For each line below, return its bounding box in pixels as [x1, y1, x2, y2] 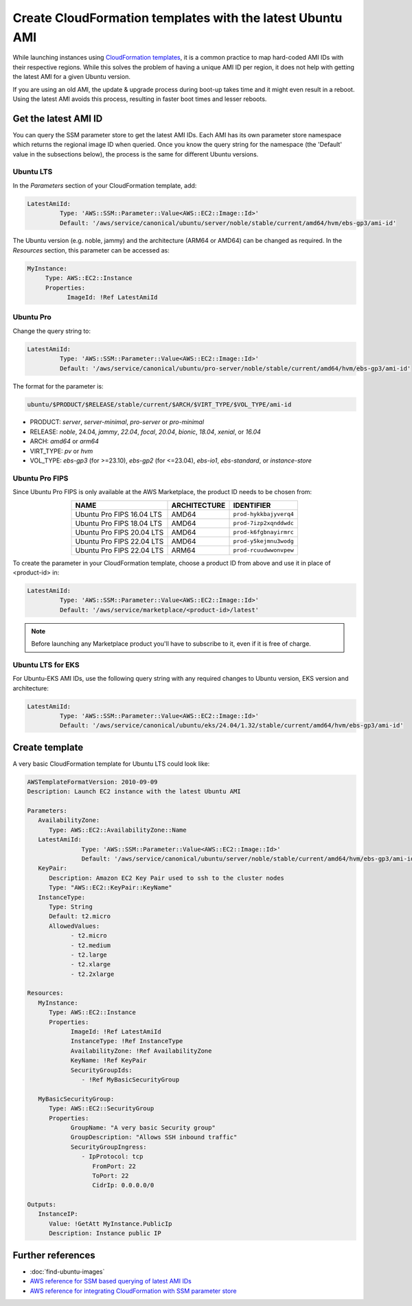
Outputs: [27, 1201, 57, 1209]
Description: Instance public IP [49, 1229, 161, 1237]
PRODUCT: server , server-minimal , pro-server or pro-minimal [30, 418, 205, 426]
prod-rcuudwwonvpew [233, 546, 295, 554]
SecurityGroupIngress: [70, 1143, 147, 1151]
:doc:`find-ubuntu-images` [30, 1267, 105, 1276]
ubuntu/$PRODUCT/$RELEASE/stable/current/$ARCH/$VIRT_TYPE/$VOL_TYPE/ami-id [27, 400, 292, 408]
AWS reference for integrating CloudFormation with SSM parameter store [30, 1287, 237, 1295]
